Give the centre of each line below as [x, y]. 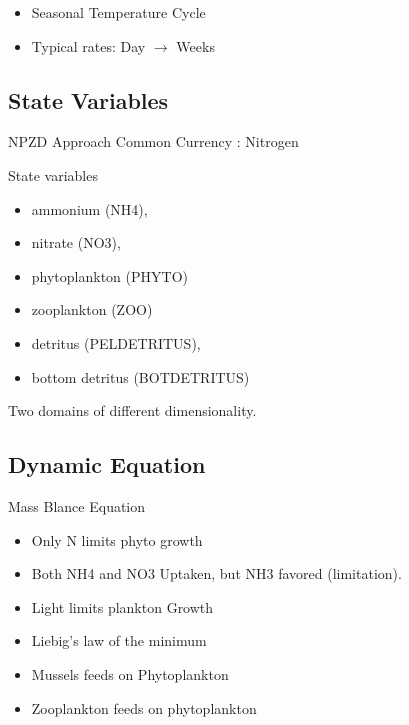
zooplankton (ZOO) [92, 309]
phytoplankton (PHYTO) [109, 275]
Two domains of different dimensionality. [132, 410]
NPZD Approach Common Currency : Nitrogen [153, 141]
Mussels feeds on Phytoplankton [130, 673]
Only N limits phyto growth [117, 539]
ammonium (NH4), [89, 208]
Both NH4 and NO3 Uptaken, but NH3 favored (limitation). [216, 573]
